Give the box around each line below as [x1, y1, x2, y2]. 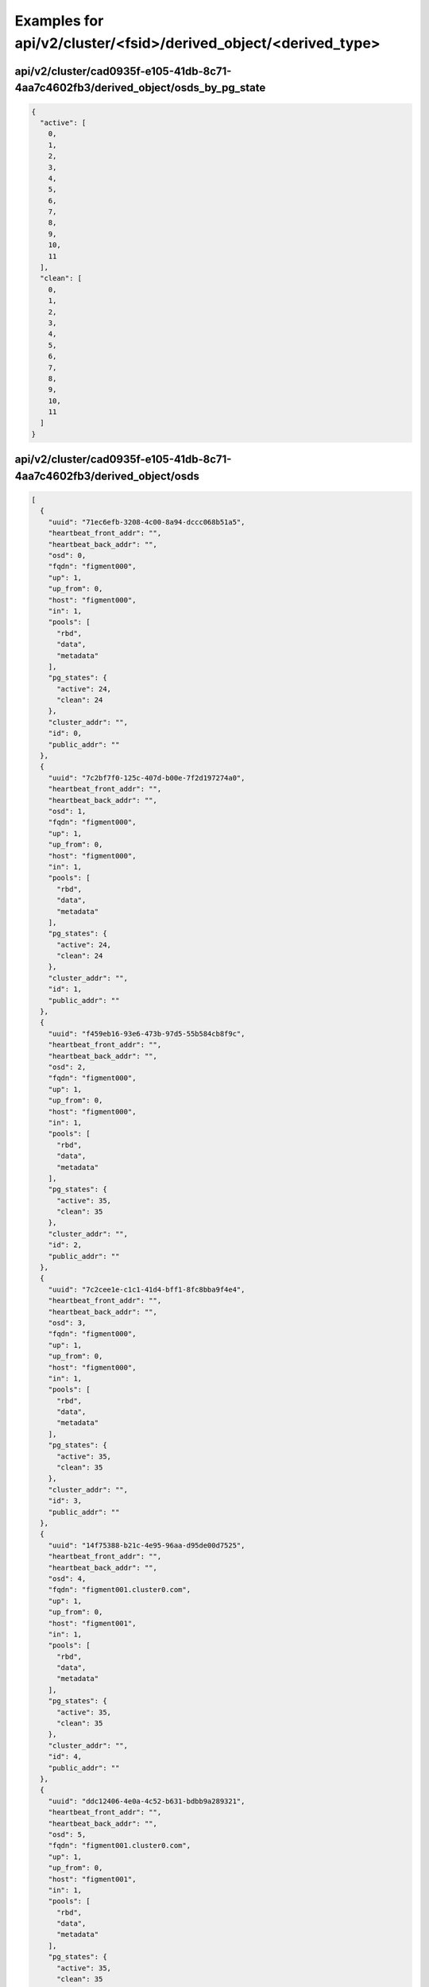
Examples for [14, 12, 104, 29]
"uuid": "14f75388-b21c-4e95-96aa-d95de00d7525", [48, 1540, 245, 1550]
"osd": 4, [48, 1574, 87, 1583]
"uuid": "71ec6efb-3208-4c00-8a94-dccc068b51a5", [48, 517, 245, 526]
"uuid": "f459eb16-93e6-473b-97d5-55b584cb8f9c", [48, 1029, 245, 1038]
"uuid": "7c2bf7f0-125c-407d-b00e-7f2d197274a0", [48, 773, 245, 782]
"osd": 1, [48, 807, 87, 815]
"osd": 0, [48, 551, 87, 560]
